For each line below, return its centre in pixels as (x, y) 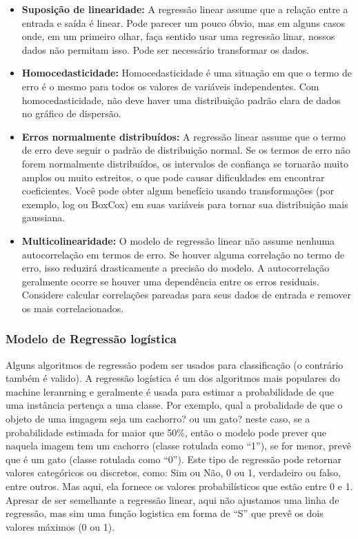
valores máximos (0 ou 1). (60, 526)
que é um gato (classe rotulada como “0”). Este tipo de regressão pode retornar (173, 459)
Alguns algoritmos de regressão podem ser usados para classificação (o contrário (175, 364)
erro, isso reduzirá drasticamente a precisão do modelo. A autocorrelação (176, 268)
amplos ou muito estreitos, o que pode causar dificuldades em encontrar (173, 177)
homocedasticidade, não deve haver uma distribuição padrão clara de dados (181, 100)
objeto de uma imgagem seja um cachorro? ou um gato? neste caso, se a (158, 419)
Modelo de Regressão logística (91, 339)
